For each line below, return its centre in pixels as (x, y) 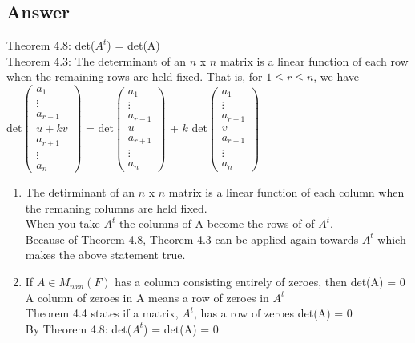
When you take (62, 223)
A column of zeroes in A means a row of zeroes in (147, 297)
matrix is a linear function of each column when (286, 192)
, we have (336, 76)
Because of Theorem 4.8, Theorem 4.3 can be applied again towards (192, 239)
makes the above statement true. (105, 255)
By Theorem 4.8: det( (79, 328)
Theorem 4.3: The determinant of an (97, 60)
